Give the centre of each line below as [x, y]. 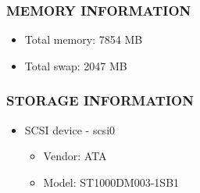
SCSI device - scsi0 [70, 129]
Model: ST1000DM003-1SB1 [111, 182]
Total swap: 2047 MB [76, 65]
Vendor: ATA [75, 156]
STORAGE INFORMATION [100, 100]
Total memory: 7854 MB [84, 39]
